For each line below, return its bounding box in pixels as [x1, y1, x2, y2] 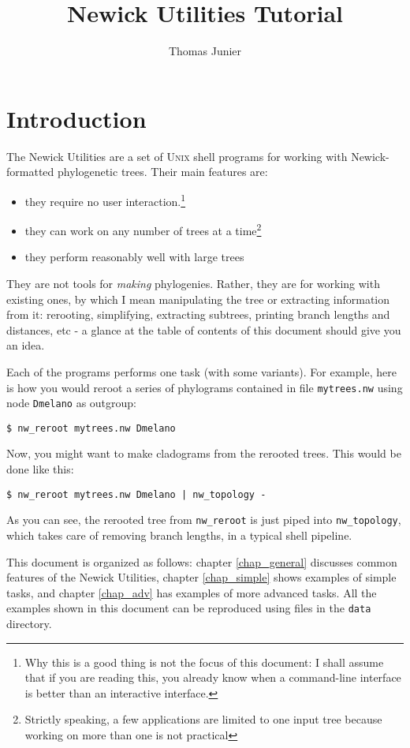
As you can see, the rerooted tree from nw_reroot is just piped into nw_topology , [6, 511, 401, 528]
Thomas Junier [168, 43, 242, 59]
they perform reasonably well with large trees [24, 249, 244, 265]
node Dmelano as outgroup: [6, 395, 136, 411]
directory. [6, 615, 52, 631]
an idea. [6, 337, 45, 353]
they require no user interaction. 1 [24, 190, 186, 209]
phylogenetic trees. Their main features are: [57, 163, 268, 180]
